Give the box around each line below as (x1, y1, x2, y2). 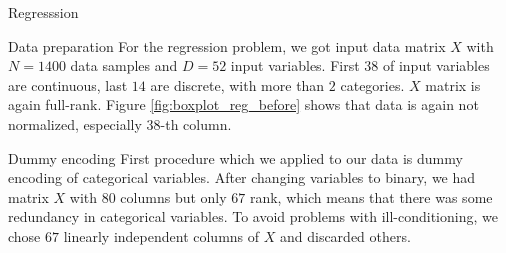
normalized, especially (8, 113, 142, 134)
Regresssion (8, 2, 79, 22)
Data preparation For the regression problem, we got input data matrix (8, 35, 446, 56)
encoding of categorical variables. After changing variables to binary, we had (8, 167, 476, 188)
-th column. (160, 113, 232, 134)
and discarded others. (279, 225, 411, 246)
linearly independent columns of (63, 225, 260, 246)
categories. (340, 74, 405, 95)
